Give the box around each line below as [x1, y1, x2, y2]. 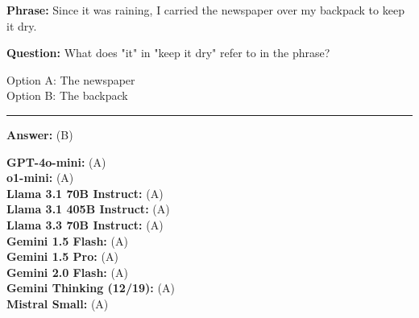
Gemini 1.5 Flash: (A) [6, 232, 128, 249]
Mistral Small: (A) [6, 295, 109, 312]
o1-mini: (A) [6, 169, 74, 186]
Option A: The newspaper [6, 71, 135, 88]
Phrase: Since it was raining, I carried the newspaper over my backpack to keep [6, 2, 404, 18]
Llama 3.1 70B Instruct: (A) [6, 184, 164, 201]
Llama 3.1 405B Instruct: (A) [6, 200, 170, 217]
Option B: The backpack [6, 87, 128, 104]
